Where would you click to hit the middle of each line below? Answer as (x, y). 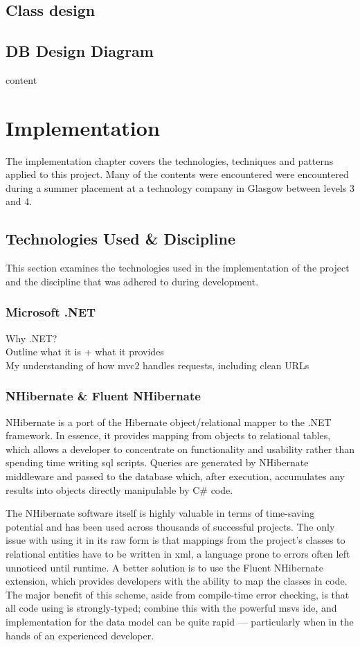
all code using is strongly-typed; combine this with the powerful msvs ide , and (171, 608)
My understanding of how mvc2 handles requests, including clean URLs (157, 365)
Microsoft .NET (51, 312)
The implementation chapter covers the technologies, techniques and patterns (170, 160)
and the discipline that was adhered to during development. (132, 281)
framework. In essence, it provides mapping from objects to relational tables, (168, 435)
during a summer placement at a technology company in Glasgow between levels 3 (180, 187)
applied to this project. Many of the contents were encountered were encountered (177, 174)
